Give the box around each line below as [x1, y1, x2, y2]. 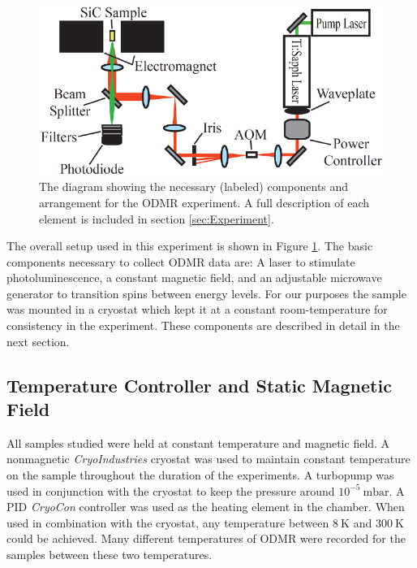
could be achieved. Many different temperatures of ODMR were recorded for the [6, 530, 406, 547]
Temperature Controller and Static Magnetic [6, 372, 392, 397]
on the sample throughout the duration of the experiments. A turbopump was [6, 466, 394, 483]
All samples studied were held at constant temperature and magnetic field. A [6, 434, 390, 451]
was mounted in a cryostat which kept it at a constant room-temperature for [6, 301, 388, 318]
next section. [6, 332, 70, 349]
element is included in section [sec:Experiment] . [39, 210, 274, 227]
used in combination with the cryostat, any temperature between [6, 514, 329, 531]
